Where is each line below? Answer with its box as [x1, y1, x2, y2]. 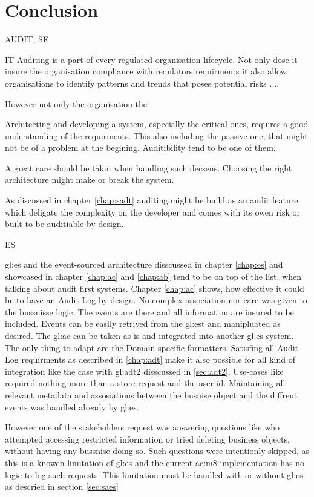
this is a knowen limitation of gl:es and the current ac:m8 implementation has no [5, 456, 305, 469]
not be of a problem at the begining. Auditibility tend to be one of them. [5, 141, 276, 154]
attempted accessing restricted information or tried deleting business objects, [5, 432, 290, 445]
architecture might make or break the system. [5, 173, 174, 186]
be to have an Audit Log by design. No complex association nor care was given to [5, 294, 307, 306]
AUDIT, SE [5, 33, 49, 45]
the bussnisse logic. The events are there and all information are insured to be [5, 305, 294, 318]
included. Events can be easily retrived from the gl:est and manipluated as [5, 317, 281, 330]
